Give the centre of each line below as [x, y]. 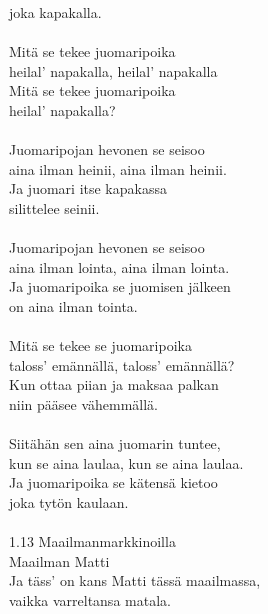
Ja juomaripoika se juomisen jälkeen [120, 286]
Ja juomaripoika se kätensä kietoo [113, 482]
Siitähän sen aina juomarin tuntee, [115, 443]
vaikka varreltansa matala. [90, 599]
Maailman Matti [59, 560]
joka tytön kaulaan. [69, 501]
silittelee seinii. [54, 207]
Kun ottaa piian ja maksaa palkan [114, 384]
